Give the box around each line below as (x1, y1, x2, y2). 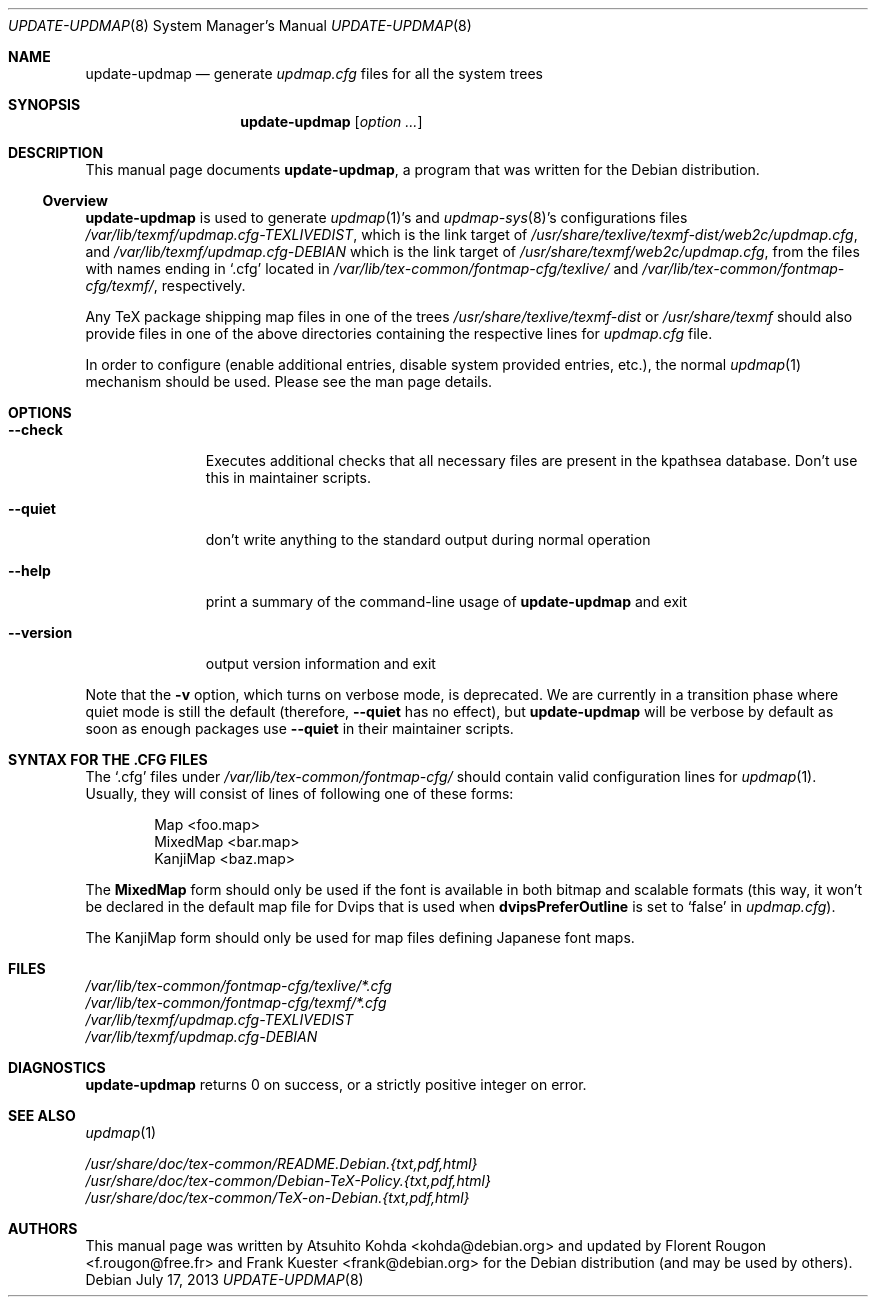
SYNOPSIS (8, 96, 81, 113)
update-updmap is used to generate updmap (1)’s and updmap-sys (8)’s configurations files (85, 209, 688, 226)
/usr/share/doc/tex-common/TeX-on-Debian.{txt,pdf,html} (85, 1189, 470, 1206)
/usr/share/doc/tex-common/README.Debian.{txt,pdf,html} (85, 1155, 478, 1172)
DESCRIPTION (8, 144, 104, 161)
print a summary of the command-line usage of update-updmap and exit (205, 593, 688, 610)
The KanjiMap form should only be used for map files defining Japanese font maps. (85, 929, 635, 946)
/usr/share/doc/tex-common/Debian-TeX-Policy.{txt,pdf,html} (85, 1172, 491, 1189)
